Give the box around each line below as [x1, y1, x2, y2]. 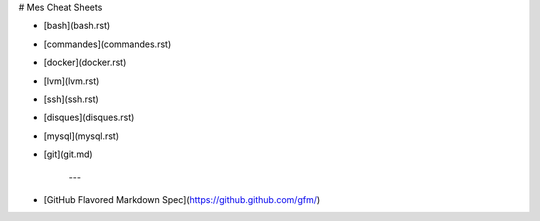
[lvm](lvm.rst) [43, 75, 100, 87]
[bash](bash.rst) [43, 20, 111, 32]
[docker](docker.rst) [43, 56, 127, 69]
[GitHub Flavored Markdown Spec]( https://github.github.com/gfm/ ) [43, 193, 321, 205]
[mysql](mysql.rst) [43, 130, 120, 142]
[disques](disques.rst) [43, 111, 135, 124]
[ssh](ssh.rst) [43, 93, 99, 105]
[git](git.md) [43, 148, 94, 160]
